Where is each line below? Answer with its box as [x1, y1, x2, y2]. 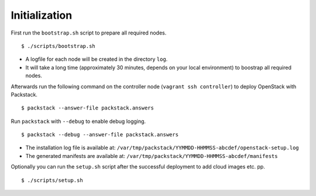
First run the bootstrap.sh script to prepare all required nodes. [11, 29, 167, 36]
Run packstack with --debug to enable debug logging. [11, 118, 146, 125]
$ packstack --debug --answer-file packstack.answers [21, 132, 178, 138]
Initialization [11, 9, 73, 22]
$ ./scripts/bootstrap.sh [21, 43, 96, 49]
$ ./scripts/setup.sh [21, 177, 83, 184]
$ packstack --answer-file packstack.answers [21, 105, 154, 111]
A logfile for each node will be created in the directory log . [25, 56, 168, 63]
